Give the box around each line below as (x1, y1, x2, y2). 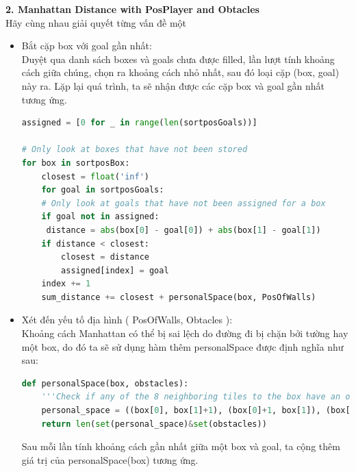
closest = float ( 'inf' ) (41, 171, 149, 182)
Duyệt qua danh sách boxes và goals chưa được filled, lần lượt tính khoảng (21, 51, 335, 66)
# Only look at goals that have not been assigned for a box (41, 198, 326, 208)
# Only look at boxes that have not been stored (21, 145, 248, 155)
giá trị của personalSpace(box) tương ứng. (21, 452, 199, 467)
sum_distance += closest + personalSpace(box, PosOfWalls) (41, 292, 316, 302)
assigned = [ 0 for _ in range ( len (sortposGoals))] (21, 118, 257, 128)
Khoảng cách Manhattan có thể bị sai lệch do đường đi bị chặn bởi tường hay (21, 326, 348, 340)
